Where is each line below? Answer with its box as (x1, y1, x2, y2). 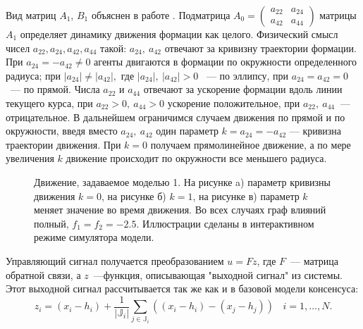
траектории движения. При (6, 137, 121, 151)
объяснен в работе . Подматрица (91, 8, 230, 22)
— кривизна (289, 123, 342, 138)
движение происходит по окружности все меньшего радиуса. (66, 151, 327, 166)
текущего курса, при (6, 95, 93, 110)
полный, (34, 216, 69, 230)
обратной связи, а (6, 267, 81, 282)
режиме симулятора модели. (34, 230, 154, 244)
